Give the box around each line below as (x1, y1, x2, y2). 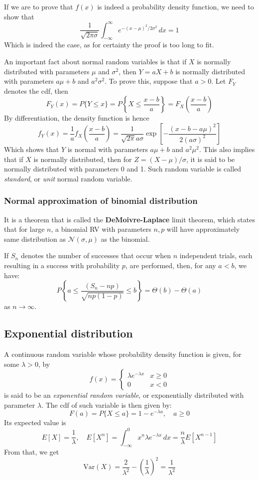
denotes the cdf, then (4, 85, 68, 96)
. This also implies (199, 144, 255, 155)
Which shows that (4, 144, 59, 155)
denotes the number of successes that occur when (20, 250, 171, 261)
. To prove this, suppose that (105, 76, 193, 86)
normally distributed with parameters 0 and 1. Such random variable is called (4, 163, 242, 174)
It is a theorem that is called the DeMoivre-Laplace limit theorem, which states (4, 214, 255, 224)
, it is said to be (186, 154, 235, 164)
